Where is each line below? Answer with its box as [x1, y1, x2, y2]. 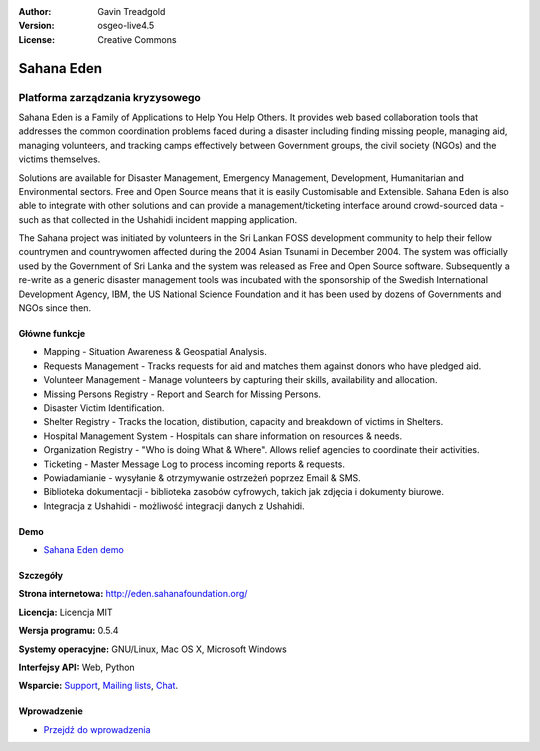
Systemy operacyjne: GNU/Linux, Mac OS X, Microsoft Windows [18, 643, 287, 655]
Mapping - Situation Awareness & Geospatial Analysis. [43, 346, 267, 358]
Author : [18, 6, 52, 17]
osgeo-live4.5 [97, 20, 155, 32]
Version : [18, 20, 55, 32]
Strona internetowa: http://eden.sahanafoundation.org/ [18, 588, 248, 600]
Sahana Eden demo [43, 544, 124, 556]
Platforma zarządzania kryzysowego [18, 90, 202, 104]
